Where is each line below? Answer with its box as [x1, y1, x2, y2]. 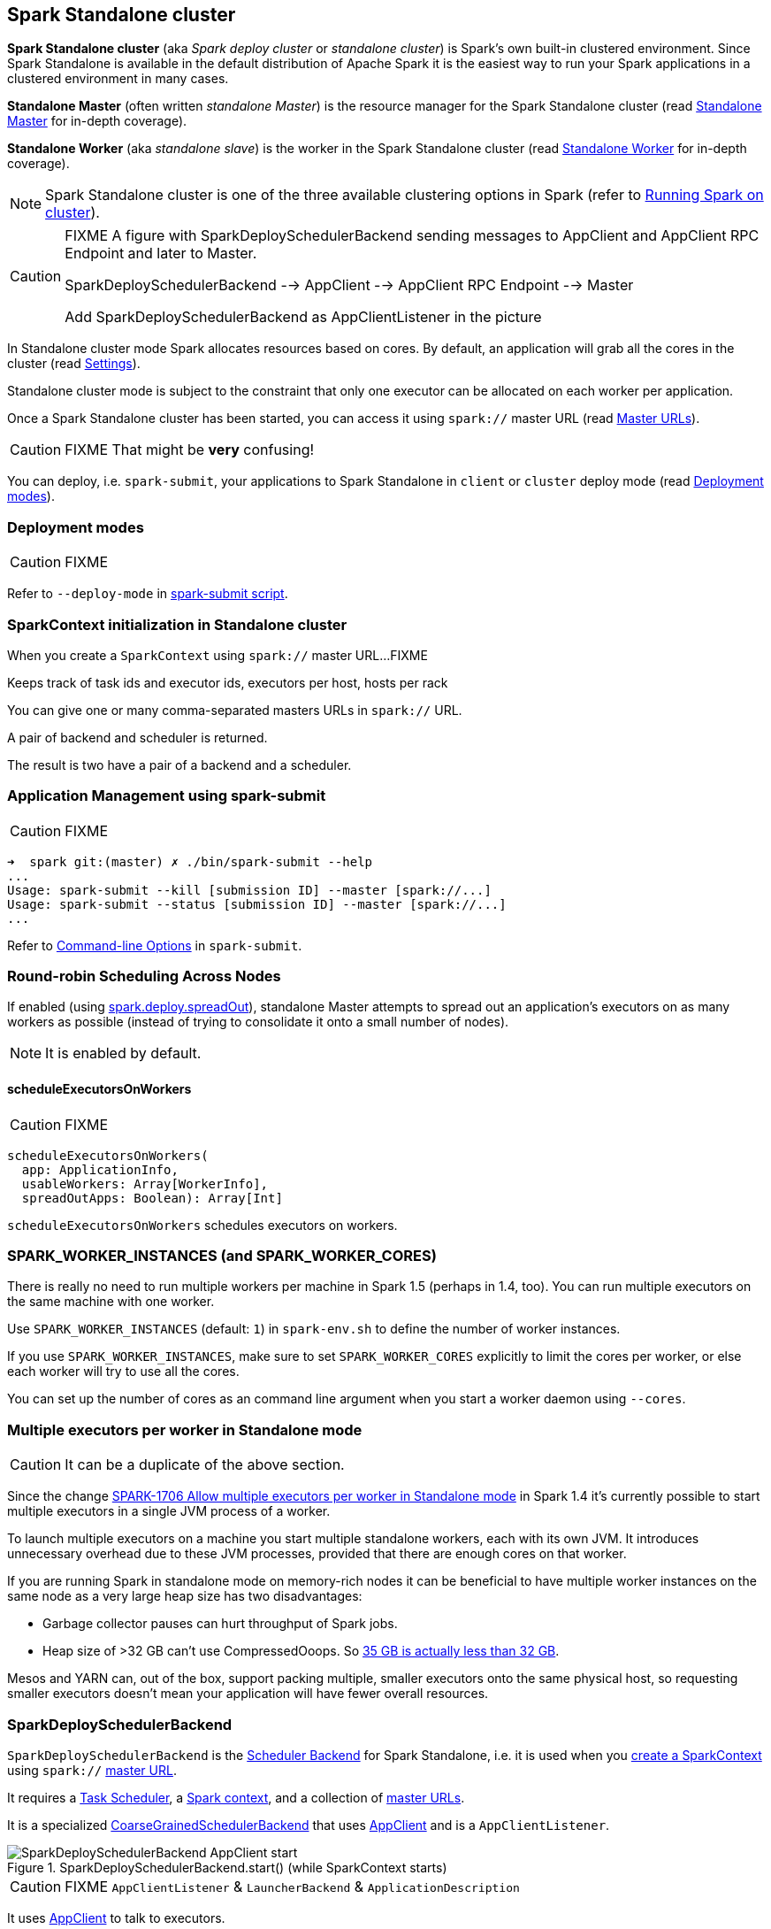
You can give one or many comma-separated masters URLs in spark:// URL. [7, 702, 462, 718]
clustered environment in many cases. [7, 71, 229, 87]
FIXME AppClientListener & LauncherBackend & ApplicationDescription [65, 1877, 520, 1895]
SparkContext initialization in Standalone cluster [7, 615, 347, 634]
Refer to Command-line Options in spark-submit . [7, 937, 302, 953]
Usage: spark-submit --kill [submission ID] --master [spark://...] [7, 882, 492, 897]
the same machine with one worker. [7, 1294, 215, 1310]
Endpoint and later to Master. [65, 244, 257, 263]
